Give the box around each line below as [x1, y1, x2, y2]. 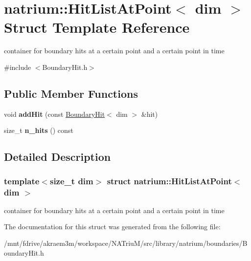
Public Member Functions [4, 86, 138, 101]
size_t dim [49, 174, 93, 187]
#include [4, 62, 31, 72]
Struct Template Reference [4, 17, 190, 37]
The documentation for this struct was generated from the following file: [4, 221, 221, 232]
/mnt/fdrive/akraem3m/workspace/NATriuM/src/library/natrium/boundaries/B [4, 238, 248, 248]
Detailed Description [4, 149, 111, 164]
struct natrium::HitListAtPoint [107, 174, 232, 187]
